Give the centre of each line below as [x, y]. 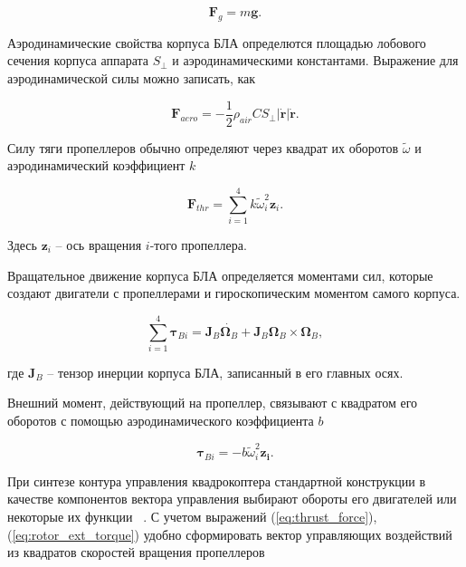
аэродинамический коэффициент [96, 165]
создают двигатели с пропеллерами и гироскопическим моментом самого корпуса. [234, 293]
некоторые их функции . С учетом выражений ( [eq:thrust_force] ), [192, 516]
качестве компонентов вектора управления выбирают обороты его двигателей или [232, 499]
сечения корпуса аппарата [78, 60]
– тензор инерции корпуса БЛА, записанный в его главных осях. [225, 372]
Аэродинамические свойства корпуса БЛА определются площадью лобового [217, 42]
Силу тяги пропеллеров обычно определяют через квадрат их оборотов [203, 147]
